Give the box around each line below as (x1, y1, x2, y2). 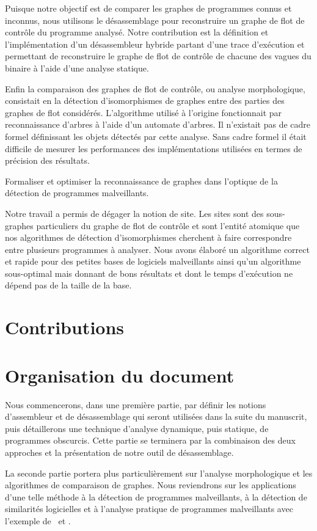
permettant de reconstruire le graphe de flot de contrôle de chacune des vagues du (5, 49, 312, 62)
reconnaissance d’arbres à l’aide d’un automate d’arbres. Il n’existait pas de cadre (5, 118, 311, 131)
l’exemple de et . (5, 514, 71, 527)
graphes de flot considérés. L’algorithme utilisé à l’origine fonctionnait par (5, 106, 282, 119)
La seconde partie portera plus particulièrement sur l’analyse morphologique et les (5, 466, 313, 479)
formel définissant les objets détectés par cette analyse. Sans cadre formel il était (5, 130, 307, 142)
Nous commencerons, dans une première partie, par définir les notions (5, 398, 266, 411)
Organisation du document (5, 362, 235, 387)
